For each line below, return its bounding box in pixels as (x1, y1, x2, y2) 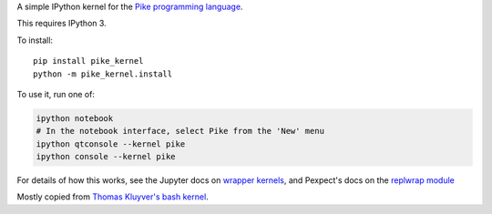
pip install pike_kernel (33, 56, 144, 66)
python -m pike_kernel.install (33, 68, 173, 79)
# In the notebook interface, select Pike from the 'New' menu (36, 126, 325, 137)
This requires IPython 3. (16, 18, 107, 29)
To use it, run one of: (16, 88, 96, 99)
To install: (16, 35, 54, 46)
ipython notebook (36, 113, 114, 123)
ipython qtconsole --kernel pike (36, 138, 186, 149)
